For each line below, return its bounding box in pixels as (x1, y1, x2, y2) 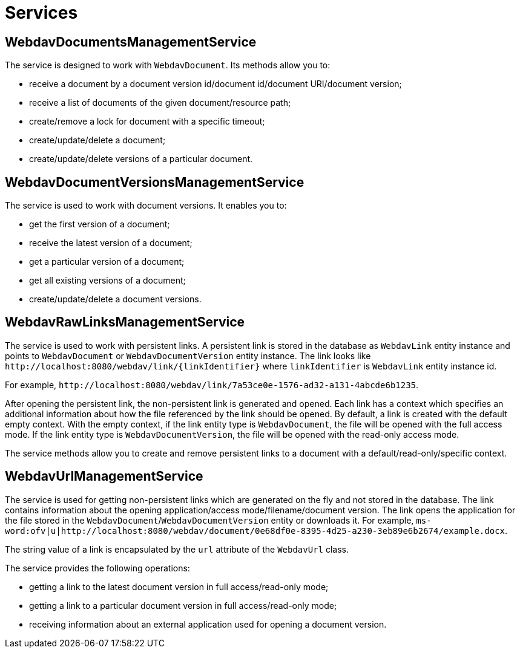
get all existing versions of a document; (29, 275, 186, 286)
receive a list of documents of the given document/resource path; (29, 97, 291, 108)
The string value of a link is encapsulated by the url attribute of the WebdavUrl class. (5, 544, 349, 554)
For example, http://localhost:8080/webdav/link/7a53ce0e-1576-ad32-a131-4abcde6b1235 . (5, 379, 419, 390)
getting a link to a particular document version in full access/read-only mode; (29, 600, 337, 611)
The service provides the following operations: (5, 562, 190, 573)
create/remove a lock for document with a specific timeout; (29, 116, 265, 127)
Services (5, 2, 78, 23)
